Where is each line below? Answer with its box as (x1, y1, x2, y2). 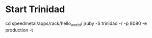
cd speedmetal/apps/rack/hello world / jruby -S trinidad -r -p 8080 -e (5, 20, 147, 27)
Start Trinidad (5, 4, 65, 15)
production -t (5, 27, 33, 33)
